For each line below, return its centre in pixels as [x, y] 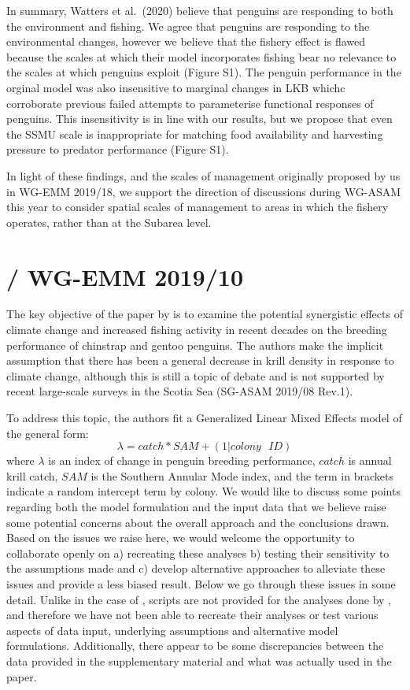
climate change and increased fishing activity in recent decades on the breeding [197, 330]
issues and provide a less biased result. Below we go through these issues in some [201, 583]
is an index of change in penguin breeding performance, [182, 460]
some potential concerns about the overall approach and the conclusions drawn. [198, 522]
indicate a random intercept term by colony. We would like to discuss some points [203, 491]
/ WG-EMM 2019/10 [125, 276]
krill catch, [32, 475]
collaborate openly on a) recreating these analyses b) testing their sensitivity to [198, 553]
